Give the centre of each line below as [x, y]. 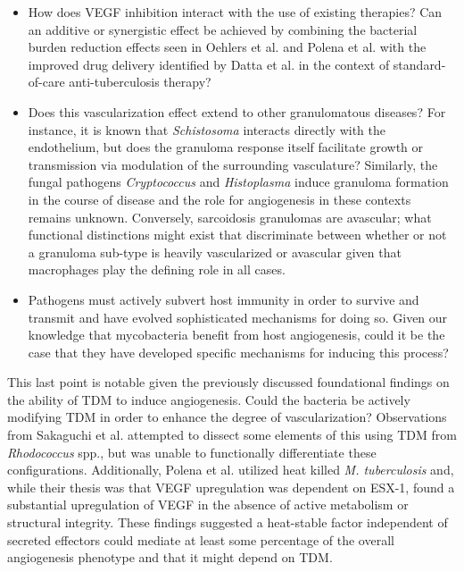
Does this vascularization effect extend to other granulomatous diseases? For [237, 111]
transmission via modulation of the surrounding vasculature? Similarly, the [233, 164]
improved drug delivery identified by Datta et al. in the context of [209, 64]
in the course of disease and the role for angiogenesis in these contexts [220, 199]
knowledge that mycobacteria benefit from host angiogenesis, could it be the [236, 335]
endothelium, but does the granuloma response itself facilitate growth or [226, 147]
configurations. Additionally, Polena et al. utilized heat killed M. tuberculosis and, [231, 470]
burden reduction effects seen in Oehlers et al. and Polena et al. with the [227, 47]
